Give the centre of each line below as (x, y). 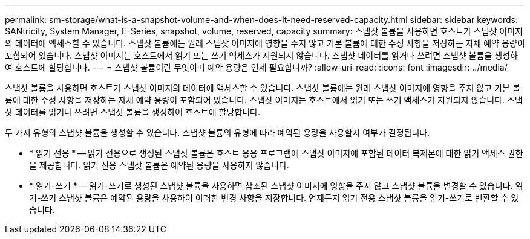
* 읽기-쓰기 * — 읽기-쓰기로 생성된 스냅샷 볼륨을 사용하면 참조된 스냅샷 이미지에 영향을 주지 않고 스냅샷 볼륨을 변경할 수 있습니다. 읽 (276, 186)
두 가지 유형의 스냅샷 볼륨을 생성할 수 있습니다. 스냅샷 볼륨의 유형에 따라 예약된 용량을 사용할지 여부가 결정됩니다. (218, 132)
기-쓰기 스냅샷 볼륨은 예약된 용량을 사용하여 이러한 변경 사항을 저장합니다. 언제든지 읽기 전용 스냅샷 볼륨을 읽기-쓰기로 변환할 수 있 (274, 198)
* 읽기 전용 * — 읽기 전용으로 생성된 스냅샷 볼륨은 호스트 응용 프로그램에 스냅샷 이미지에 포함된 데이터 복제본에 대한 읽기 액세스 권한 (276, 153)
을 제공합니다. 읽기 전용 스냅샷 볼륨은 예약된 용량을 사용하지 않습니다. (159, 165)
